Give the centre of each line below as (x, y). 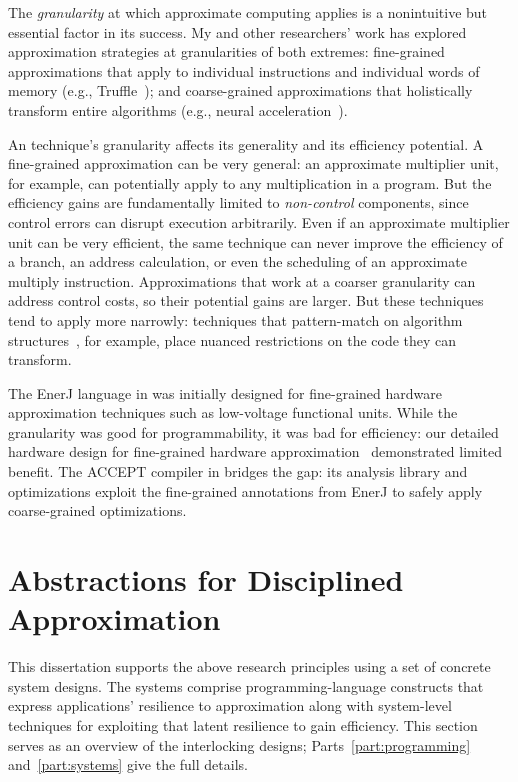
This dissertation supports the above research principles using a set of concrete (249, 666)
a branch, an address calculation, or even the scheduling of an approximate (237, 261)
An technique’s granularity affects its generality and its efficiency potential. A (246, 143)
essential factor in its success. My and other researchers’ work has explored (237, 31)
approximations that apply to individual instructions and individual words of (244, 70)
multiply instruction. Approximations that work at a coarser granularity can (242, 280)
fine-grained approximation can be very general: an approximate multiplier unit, (253, 163)
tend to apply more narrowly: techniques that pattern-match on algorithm (235, 319)
